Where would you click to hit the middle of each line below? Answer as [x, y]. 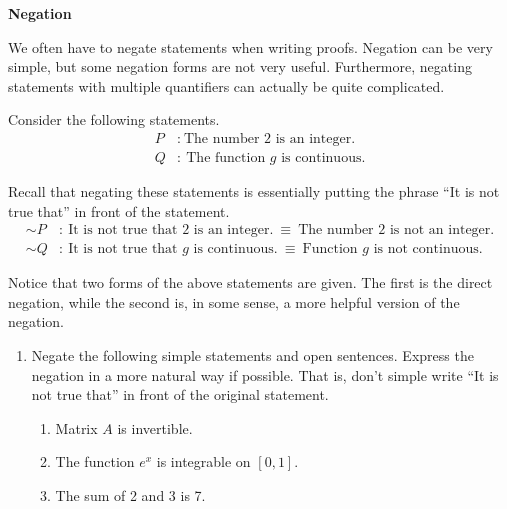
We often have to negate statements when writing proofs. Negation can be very [250, 46]
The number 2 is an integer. [269, 138]
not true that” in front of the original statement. [180, 394]
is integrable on [203, 461]
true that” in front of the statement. [119, 210]
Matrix [76, 427]
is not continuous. [428, 249]
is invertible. [155, 427]
